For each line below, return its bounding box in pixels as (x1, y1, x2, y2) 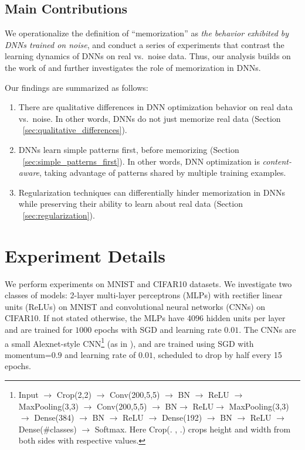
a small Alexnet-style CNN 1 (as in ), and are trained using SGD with (5, 335, 254, 349)
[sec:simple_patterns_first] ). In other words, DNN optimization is (22, 155, 260, 167)
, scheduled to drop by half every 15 (152, 348, 282, 360)
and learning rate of (65, 348, 136, 360)
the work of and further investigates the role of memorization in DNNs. (5, 61, 261, 73)
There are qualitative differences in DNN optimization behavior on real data (18, 101, 293, 113)
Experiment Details (5, 243, 165, 267)
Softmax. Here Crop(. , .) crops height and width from (94, 422, 291, 435)
